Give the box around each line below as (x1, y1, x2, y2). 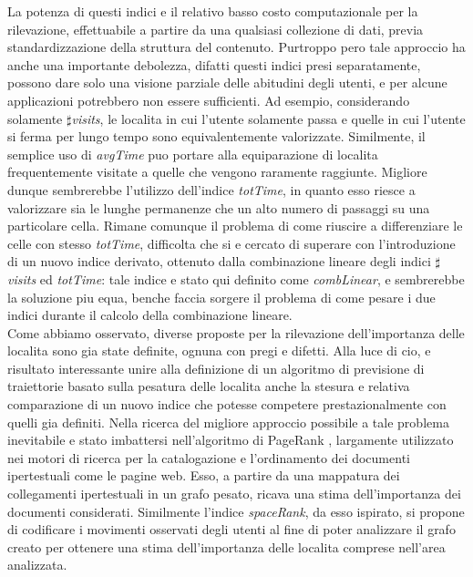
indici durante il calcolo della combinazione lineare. (7, 305, 293, 325)
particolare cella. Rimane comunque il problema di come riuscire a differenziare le (7, 216, 463, 235)
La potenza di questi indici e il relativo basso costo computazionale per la (7, 2, 418, 20)
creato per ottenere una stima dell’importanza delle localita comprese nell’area (7, 537, 446, 556)
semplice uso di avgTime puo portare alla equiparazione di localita (7, 144, 378, 163)
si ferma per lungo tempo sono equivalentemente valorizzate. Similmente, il (7, 127, 426, 146)
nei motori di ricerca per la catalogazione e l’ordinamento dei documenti (7, 448, 410, 467)
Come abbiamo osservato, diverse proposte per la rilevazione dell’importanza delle (7, 323, 465, 342)
